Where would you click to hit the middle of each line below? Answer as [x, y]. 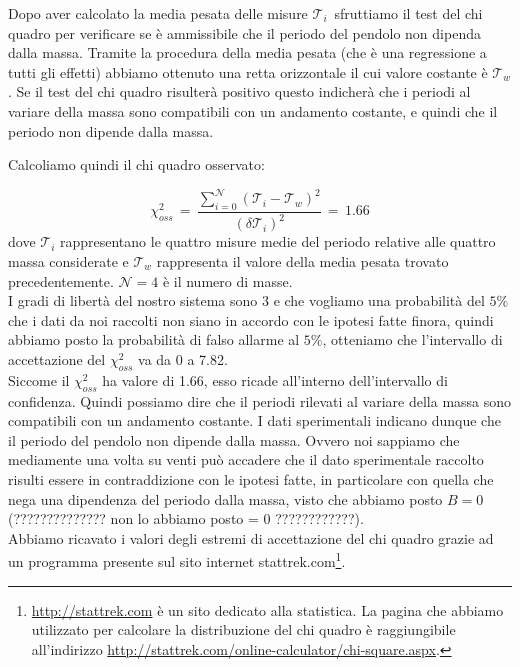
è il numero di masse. [227, 280]
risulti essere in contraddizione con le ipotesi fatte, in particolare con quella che [251, 478]
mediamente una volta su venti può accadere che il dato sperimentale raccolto [246, 459]
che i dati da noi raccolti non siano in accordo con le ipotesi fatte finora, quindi [251, 319]
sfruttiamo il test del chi [408, 13]
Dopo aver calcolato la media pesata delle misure [158, 13]
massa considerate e [68, 261]
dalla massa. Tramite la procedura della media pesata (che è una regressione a [247, 52]
